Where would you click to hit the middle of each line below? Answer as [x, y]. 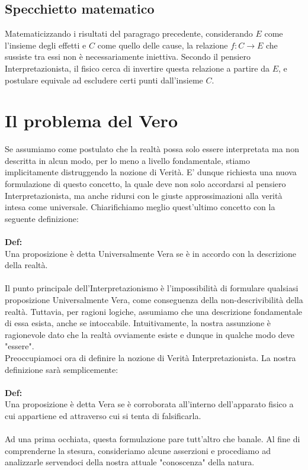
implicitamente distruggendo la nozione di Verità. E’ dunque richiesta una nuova [151, 172]
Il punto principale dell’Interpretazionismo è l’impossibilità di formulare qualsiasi [152, 288]
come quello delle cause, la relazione [163, 45]
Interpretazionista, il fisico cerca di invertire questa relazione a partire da [137, 68]
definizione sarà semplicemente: [62, 369]
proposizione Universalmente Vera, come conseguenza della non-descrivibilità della [154, 300]
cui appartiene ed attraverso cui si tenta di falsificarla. [103, 415]
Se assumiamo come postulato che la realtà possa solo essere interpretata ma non [152, 149]
